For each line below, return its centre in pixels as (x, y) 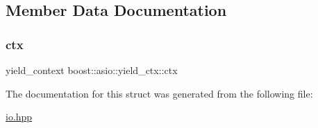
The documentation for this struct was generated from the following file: (159, 93)
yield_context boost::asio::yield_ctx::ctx (92, 70)
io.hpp (19, 117)
